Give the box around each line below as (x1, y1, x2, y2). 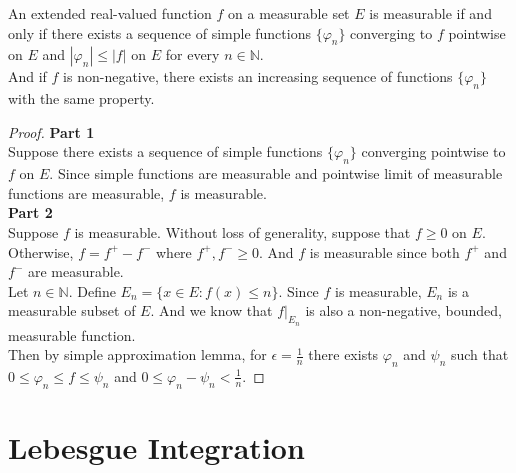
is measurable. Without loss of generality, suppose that (74, 221, 411, 242)
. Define (68, 280, 116, 301)
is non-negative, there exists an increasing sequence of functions (63, 66, 453, 87)
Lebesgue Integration (8, 426, 305, 467)
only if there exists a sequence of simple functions (8, 22, 311, 43)
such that (450, 344, 509, 365)
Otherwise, (8, 241, 74, 262)
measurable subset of (8, 300, 136, 321)
